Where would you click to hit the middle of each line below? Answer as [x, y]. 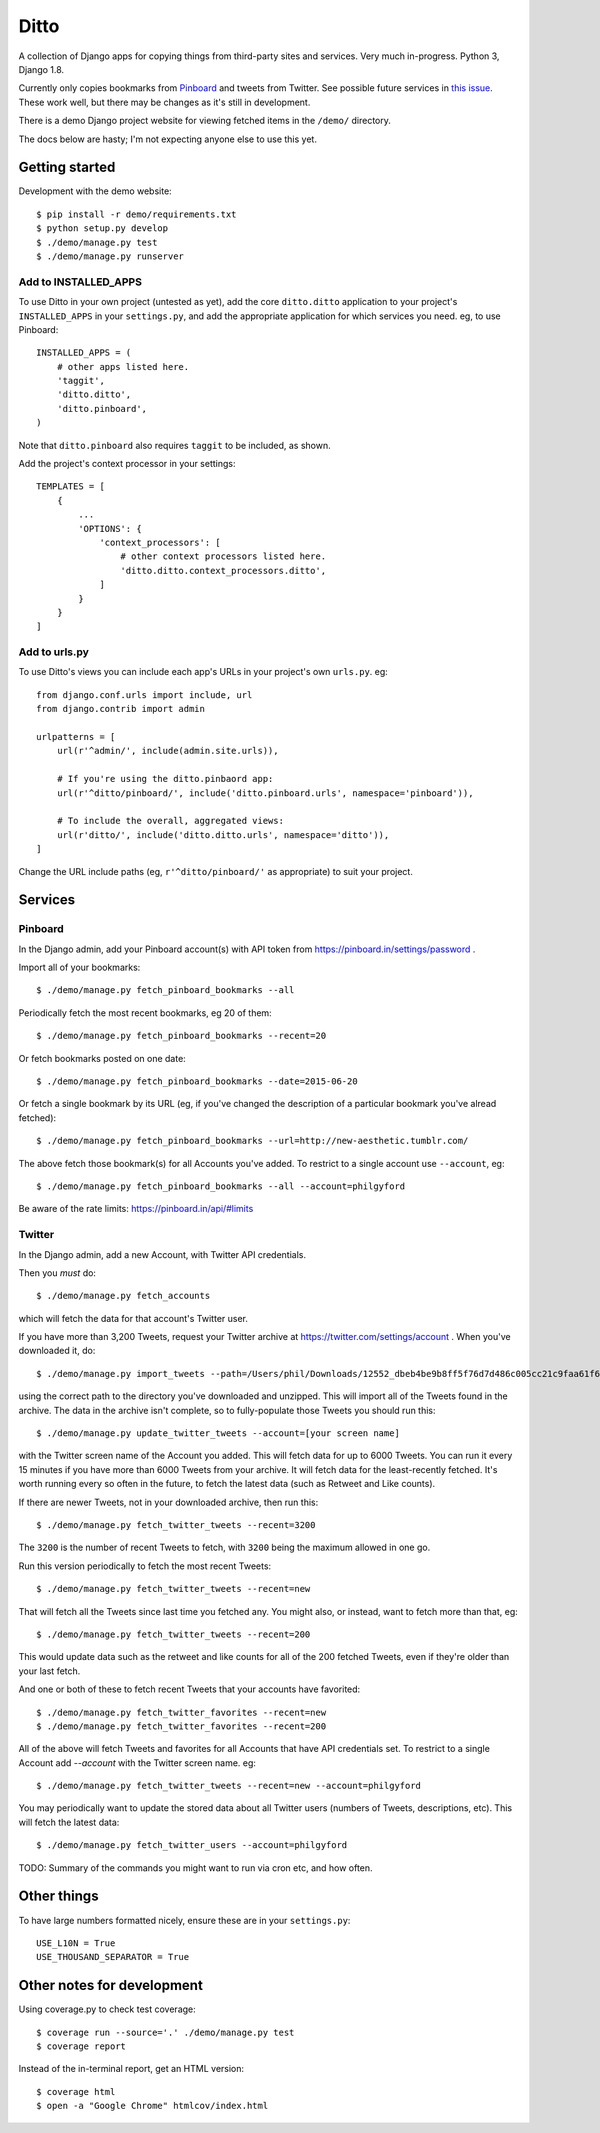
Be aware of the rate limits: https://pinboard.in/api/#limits [136, 1209]
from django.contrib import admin [120, 709]
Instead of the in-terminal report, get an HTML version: [131, 2069]
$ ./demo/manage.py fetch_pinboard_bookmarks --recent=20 [181, 1036]
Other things [58, 1896]
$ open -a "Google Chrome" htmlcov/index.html [152, 2106]
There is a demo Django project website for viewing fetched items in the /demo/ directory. [205, 121]
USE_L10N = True [76, 1943]
